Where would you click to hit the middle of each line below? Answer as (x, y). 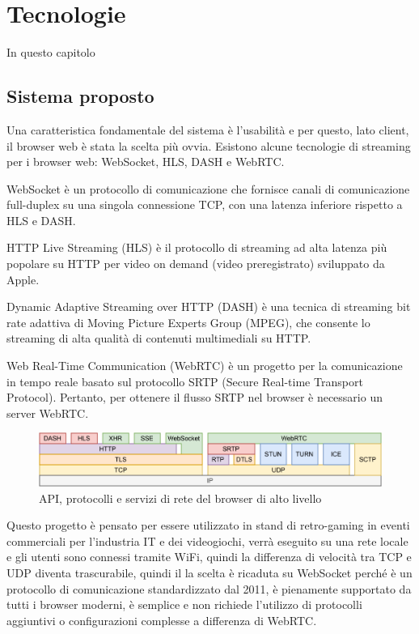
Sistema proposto (80, 96)
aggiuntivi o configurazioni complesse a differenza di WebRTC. (162, 620)
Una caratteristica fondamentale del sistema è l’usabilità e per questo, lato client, (208, 129)
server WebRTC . (48, 413)
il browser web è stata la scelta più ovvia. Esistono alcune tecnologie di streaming (209, 145)
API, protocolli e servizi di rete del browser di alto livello (180, 498)
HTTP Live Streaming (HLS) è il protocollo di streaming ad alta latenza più (197, 247)
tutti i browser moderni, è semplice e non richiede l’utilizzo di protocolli (184, 604)
